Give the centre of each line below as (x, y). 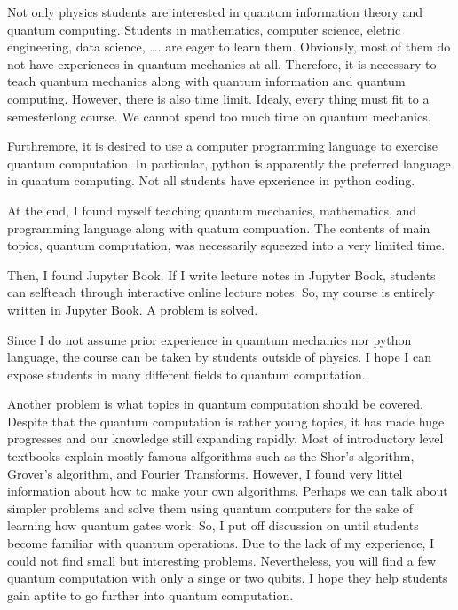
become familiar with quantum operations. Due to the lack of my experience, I (221, 543)
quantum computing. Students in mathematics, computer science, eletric (204, 29)
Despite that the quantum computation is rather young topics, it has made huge (226, 421)
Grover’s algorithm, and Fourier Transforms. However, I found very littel (205, 473)
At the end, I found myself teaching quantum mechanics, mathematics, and (212, 210)
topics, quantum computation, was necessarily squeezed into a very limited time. (226, 245)
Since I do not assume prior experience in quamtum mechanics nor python (209, 339)
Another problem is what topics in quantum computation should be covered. (215, 404)
